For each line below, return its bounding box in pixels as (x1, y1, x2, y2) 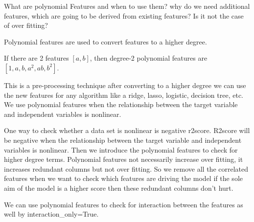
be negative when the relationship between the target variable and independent (4, 134, 242, 145)
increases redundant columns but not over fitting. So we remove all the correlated (4, 163, 248, 174)
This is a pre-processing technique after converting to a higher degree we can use (4, 80, 246, 90)
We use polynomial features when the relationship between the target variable (4, 99, 238, 110)
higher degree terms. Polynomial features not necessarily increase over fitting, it (4, 154, 243, 164)
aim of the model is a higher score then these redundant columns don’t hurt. (4, 182, 233, 193)
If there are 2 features (4, 53, 69, 63)
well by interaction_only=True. (4, 209, 99, 219)
